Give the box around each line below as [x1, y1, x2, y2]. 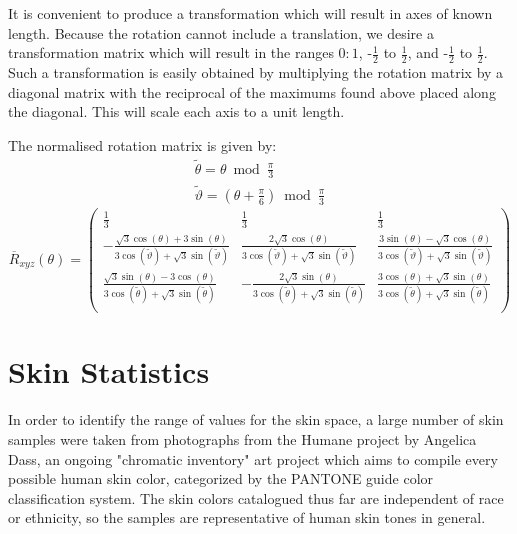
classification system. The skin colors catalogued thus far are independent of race [8, 487, 504, 508]
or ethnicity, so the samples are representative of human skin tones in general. [8, 507, 486, 528]
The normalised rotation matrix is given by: [8, 134, 277, 155]
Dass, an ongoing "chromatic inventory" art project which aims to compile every [8, 448, 498, 469]
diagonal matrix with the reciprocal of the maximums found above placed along [8, 81, 496, 102]
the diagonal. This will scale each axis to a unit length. [8, 101, 345, 122]
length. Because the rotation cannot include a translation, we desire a [8, 22, 434, 43]
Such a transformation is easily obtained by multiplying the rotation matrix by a [8, 62, 504, 83]
